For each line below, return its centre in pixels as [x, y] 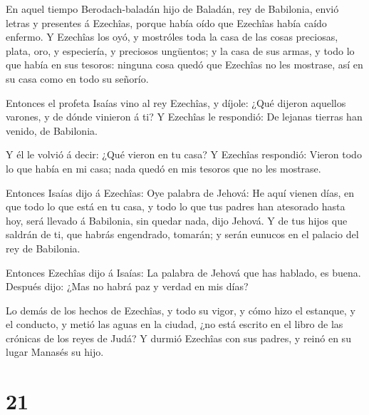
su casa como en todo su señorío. [77, 78]
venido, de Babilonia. [52, 130]
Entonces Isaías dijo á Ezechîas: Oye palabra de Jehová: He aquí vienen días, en [180, 192]
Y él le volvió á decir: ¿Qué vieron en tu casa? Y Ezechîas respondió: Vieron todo [184, 154]
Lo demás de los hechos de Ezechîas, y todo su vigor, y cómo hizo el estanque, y [181, 310]
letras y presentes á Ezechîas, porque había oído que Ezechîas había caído [166, 22]
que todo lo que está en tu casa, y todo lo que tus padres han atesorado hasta [176, 206]
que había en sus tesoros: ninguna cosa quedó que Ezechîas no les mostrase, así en [184, 65]
